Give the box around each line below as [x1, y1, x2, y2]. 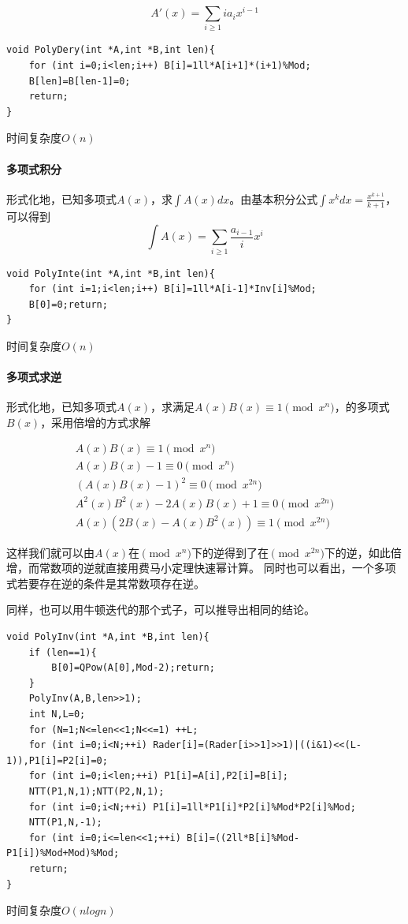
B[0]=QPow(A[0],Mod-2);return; [51, 662, 215, 674]
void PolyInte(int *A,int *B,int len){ [6, 267, 215, 279]
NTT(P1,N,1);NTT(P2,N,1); [28, 785, 165, 797]
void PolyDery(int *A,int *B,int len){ [6, 44, 215, 56]
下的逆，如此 [324, 544, 391, 560]
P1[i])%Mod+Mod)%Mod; [6, 847, 120, 859]
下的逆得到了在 [191, 544, 269, 560]
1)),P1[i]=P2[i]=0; [6, 754, 108, 766]
